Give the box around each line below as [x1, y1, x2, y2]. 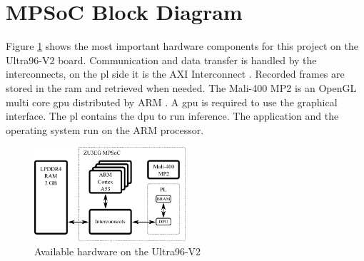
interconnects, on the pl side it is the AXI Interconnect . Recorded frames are [6, 66, 345, 81]
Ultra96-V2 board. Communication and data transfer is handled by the [6, 52, 317, 67]
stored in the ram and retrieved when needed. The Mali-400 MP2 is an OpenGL [6, 80, 357, 95]
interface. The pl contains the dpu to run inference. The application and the [6, 108, 339, 123]
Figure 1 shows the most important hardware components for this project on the [6, 39, 358, 53]
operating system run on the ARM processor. [6, 122, 204, 137]
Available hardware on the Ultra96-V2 [34, 243, 201, 258]
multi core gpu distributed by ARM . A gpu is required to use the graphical [6, 94, 338, 109]
